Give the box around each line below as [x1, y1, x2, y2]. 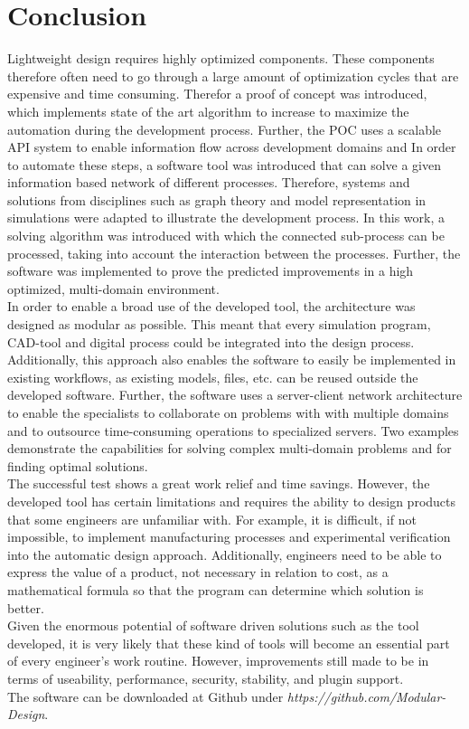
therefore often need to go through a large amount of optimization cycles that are [7, 66, 459, 85]
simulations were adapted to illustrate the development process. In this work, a [7, 208, 445, 227]
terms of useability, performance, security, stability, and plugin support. [7, 668, 404, 687]
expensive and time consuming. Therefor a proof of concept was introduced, [7, 84, 427, 103]
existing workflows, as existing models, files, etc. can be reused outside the [7, 367, 418, 386]
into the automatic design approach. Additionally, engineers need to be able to [7, 544, 442, 563]
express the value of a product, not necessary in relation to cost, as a [7, 563, 389, 582]
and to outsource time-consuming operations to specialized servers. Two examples [7, 421, 459, 440]
